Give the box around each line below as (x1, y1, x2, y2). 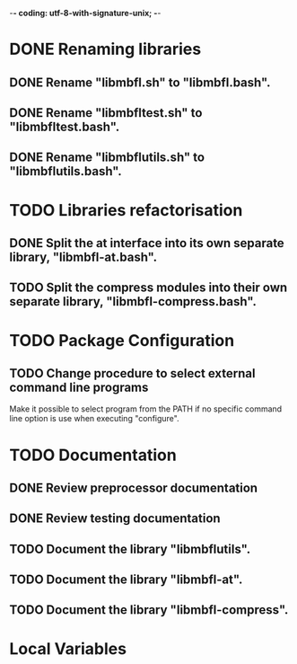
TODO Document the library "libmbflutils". (9, 541, 251, 556)
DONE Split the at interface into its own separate (9, 235, 284, 251)
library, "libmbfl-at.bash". (9, 249, 158, 264)
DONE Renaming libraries (9, 40, 202, 59)
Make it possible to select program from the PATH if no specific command (9, 403, 283, 414)
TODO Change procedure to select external (9, 366, 256, 381)
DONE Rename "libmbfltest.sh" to (9, 105, 203, 120)
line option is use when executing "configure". (9, 413, 179, 424)
